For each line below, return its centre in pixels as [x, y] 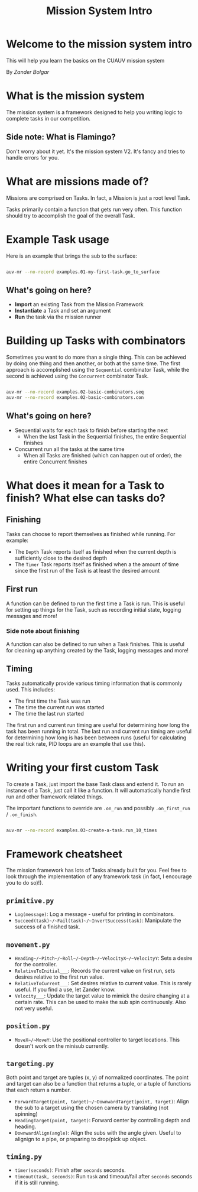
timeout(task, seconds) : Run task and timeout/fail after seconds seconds [103, 1177]
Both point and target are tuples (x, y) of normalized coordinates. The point [98, 1077]
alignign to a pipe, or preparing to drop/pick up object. [81, 1139]
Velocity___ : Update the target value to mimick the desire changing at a [102, 996]
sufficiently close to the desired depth [61, 558]
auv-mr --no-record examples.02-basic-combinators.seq [75, 392]
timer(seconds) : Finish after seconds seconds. [70, 1170]
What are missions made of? [77, 181]
